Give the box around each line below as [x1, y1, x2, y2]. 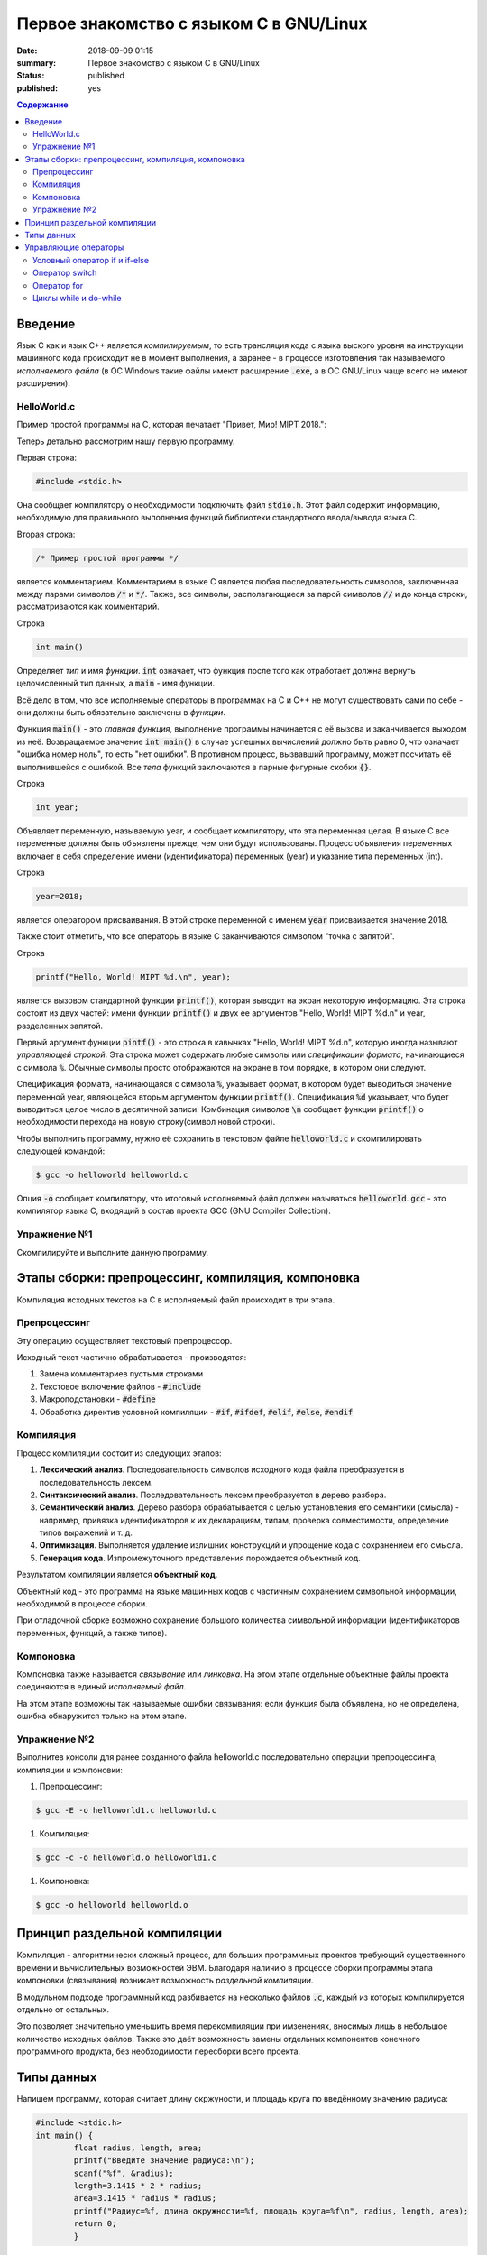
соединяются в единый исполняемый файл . [16, 1681, 187, 1692]
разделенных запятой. [16, 1020, 104, 1031]
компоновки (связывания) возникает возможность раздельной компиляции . [16, 1975, 314, 1986]
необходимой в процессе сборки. [16, 1598, 148, 1609]
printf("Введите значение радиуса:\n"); [73, 2156, 255, 2166]
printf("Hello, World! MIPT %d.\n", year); [35, 971, 232, 982]
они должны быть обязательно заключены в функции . [16, 707, 225, 717]
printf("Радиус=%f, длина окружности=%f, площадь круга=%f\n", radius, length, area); [73, 2205, 469, 2216]
